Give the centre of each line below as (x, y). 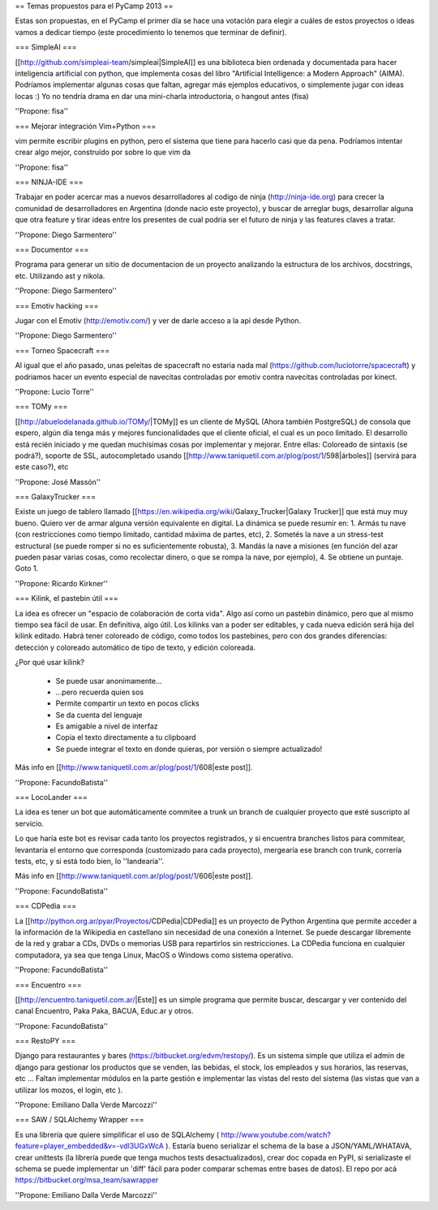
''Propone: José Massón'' (58, 482)
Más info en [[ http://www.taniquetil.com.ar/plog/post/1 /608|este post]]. (134, 767)
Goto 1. (27, 568)
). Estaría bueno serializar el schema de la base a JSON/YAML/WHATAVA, (288, 1146)
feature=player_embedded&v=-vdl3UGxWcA (89, 1146)
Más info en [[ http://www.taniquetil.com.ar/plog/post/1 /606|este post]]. (134, 876)
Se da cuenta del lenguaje (99, 715)
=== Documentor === (52, 250)
